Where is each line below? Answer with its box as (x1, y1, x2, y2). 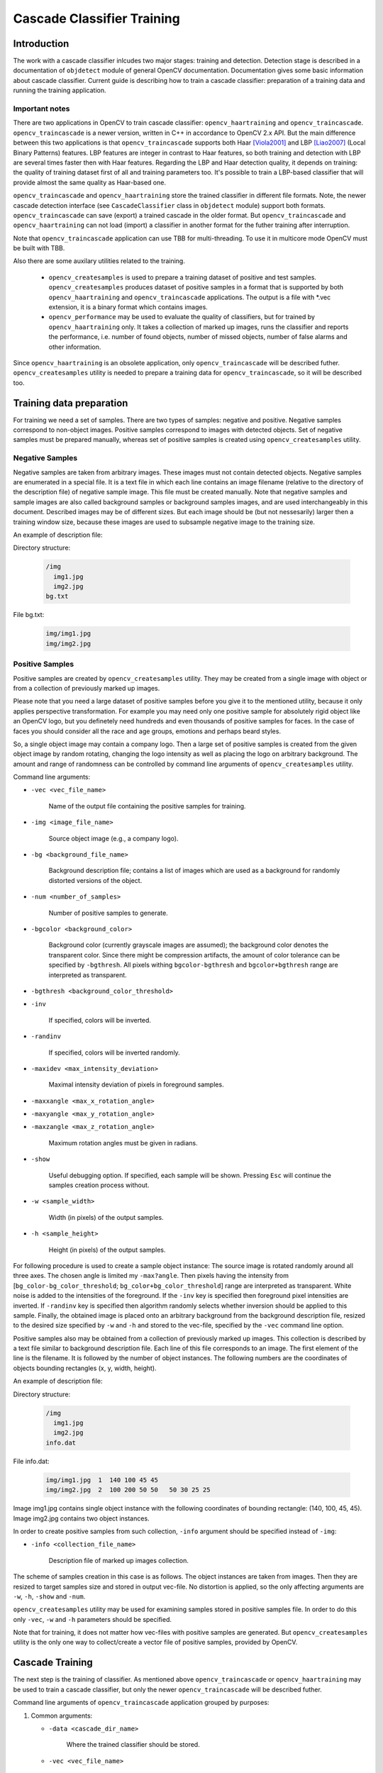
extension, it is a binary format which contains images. (48, 303, 209, 311)
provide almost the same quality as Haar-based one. (13, 178, 167, 187)
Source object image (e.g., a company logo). (48, 834, 179, 843)
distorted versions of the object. (48, 876, 143, 884)
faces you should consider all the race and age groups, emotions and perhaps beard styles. (13, 727, 282, 735)
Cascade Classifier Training (13, 11, 180, 26)
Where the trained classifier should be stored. (66, 1740, 200, 1749)
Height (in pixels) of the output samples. (48, 1245, 166, 1254)
